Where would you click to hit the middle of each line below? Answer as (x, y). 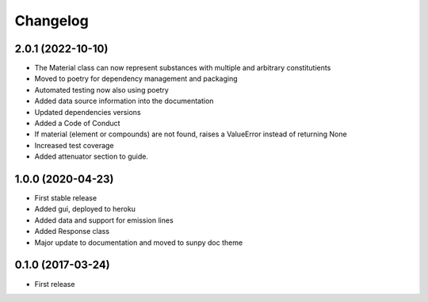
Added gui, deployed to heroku (85, 209)
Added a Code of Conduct (77, 124)
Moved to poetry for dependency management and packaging (136, 78)
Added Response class (72, 231)
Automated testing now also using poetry (102, 90)
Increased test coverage (74, 145)
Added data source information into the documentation (124, 101)
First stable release (66, 198)
